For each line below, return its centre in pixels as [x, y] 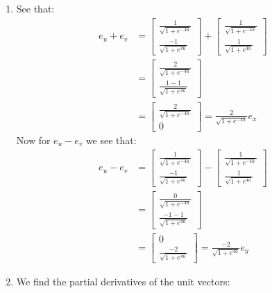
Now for [33, 140]
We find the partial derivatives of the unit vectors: [123, 281]
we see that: [111, 140]
